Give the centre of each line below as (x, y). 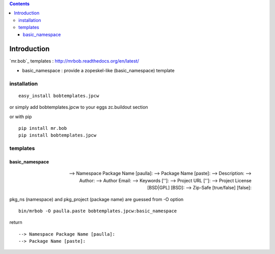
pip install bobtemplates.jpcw (58, 135)
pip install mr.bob (43, 128)
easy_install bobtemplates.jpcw (59, 96)
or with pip (21, 117)
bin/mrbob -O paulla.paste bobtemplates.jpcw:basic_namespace (98, 211)
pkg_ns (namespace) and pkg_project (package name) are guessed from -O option (97, 199)
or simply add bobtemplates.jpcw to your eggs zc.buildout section (79, 107)
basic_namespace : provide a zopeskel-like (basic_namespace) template (99, 70)
